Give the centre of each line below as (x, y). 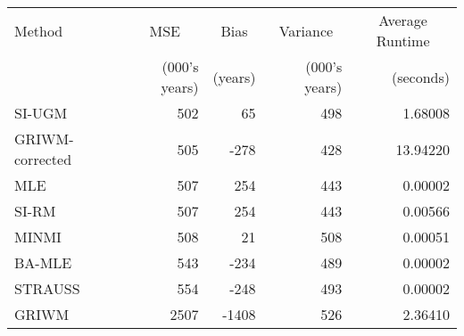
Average (403, 20)
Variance (306, 30)
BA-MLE (43, 262)
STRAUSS (47, 288)
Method (39, 30)
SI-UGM (41, 113)
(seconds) (420, 77)
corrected (43, 159)
